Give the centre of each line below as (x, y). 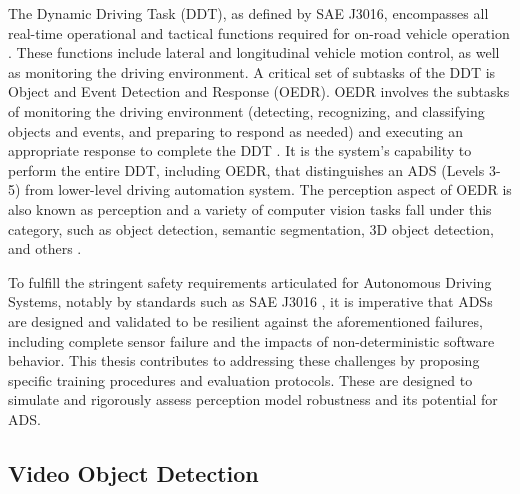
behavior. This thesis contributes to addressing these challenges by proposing (244, 360)
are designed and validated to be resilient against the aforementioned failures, (245, 320)
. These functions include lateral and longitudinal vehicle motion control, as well (254, 52)
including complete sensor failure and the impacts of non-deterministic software (251, 340)
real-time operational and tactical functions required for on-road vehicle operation (259, 32)
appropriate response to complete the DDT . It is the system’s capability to (240, 150)
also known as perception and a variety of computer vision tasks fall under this (250, 208)
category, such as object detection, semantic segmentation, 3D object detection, (251, 228)
